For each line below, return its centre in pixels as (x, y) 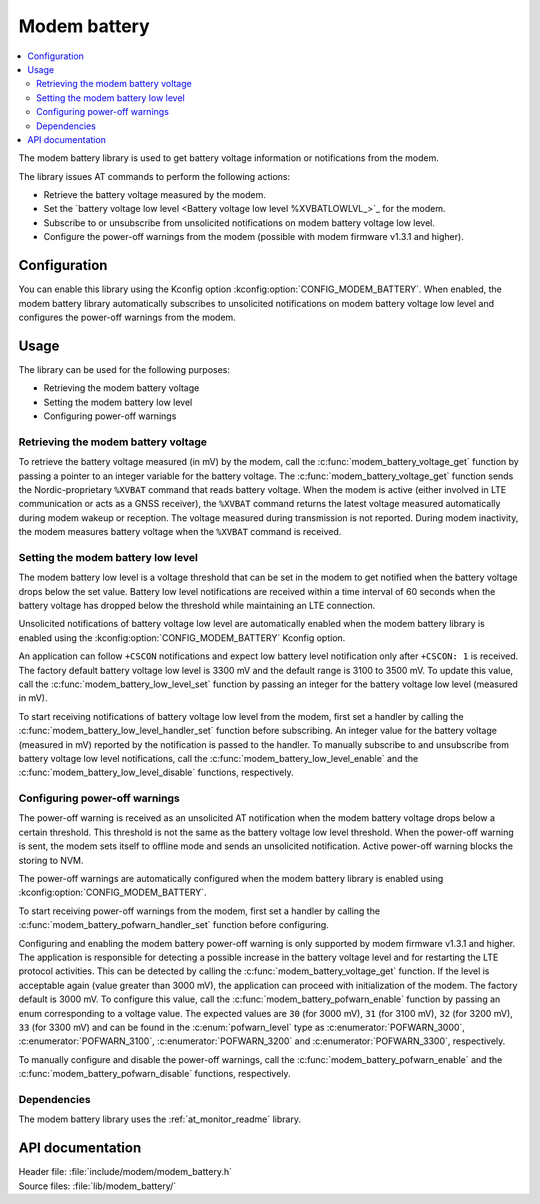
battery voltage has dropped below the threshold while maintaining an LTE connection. (197, 606)
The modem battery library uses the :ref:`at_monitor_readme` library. (160, 1119)
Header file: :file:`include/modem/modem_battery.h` (125, 1172)
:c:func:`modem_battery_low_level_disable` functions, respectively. (156, 772)
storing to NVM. (51, 860)
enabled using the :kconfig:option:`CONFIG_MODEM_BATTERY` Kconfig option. (182, 637)
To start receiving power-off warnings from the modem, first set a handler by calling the (199, 911)
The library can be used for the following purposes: (124, 369)
